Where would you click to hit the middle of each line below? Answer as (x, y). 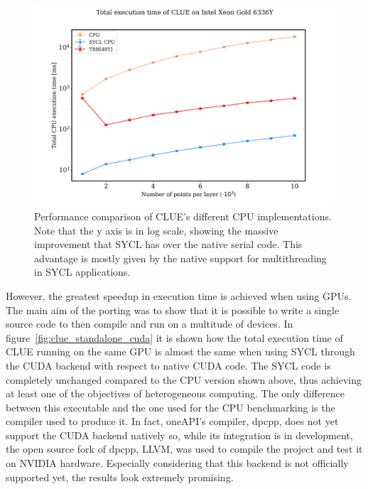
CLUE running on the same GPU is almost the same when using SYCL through (180, 351)
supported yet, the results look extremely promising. (120, 477)
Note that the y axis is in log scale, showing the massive (156, 230)
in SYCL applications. (82, 272)
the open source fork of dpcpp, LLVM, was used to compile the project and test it (184, 449)
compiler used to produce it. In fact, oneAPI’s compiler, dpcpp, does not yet (172, 421)
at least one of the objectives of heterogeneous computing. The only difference (175, 393)
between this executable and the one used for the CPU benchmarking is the (171, 407)
